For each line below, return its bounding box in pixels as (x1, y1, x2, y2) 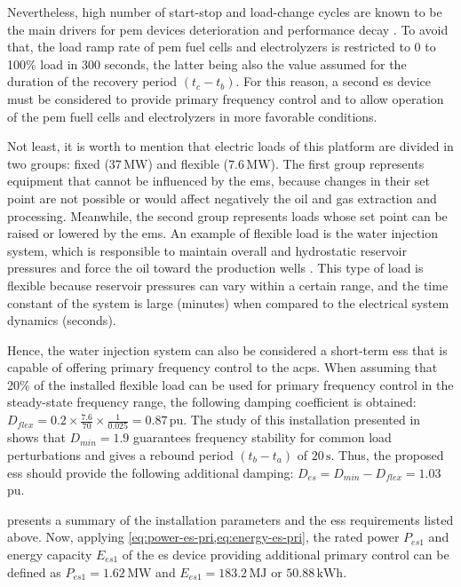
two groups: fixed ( (7, 154, 109, 172)
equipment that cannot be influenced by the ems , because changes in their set (7, 171, 430, 190)
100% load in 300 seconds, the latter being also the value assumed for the (7, 54, 407, 73)
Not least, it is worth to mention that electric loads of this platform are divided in (7, 137, 454, 155)
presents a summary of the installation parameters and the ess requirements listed (7, 510, 454, 528)
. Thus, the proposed (330, 445, 444, 464)
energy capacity (7, 544, 92, 563)
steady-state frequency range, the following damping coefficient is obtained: (7, 393, 417, 411)
